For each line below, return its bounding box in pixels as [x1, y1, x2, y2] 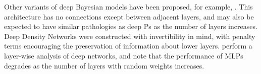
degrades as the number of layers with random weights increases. [4, 60, 204, 70]
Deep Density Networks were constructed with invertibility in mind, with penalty [4, 30, 255, 41]
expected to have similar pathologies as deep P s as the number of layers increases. [4, 21, 257, 31]
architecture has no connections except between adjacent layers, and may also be [4, 11, 254, 21]
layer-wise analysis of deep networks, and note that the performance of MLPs [4, 50, 243, 60]
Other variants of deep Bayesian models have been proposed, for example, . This [4, 1, 253, 11]
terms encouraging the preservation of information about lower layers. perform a [4, 40, 252, 51]
